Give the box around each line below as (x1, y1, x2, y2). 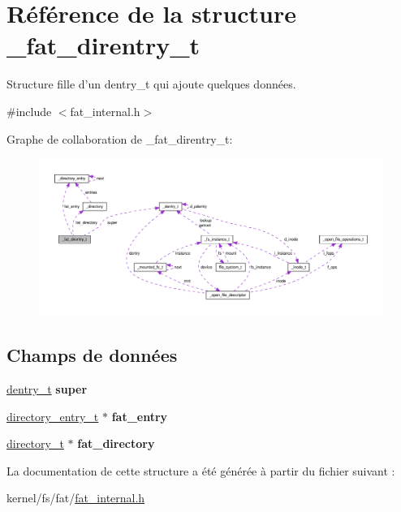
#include (6, 102, 52, 119)
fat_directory (77, 435, 155, 452)
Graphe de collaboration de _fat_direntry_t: (6, 130, 233, 147)
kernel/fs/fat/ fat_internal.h (6, 489, 145, 506)
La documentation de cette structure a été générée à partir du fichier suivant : (6, 462, 395, 479)
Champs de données (6, 342, 178, 368)
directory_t (6, 435, 64, 452)
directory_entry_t (6, 407, 99, 424)
